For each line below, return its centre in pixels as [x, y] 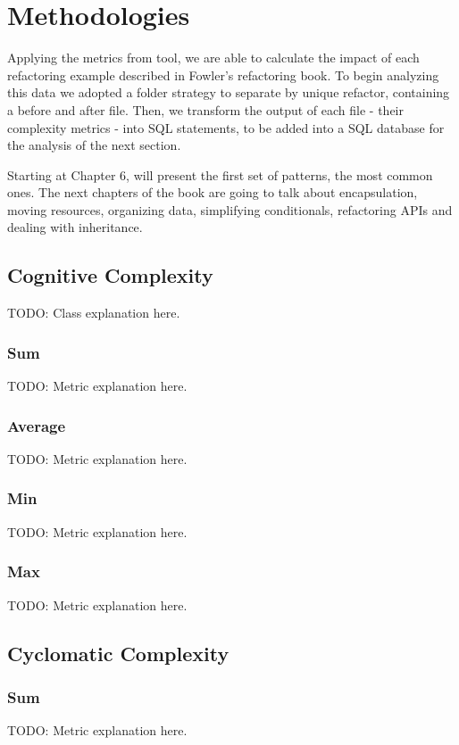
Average [37, 425]
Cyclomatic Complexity [118, 653]
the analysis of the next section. [94, 145]
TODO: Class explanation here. [94, 313]
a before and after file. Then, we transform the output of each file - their [205, 109]
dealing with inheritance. [75, 227]
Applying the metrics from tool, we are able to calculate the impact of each [213, 58]
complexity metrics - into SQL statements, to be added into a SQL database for [226, 127]
